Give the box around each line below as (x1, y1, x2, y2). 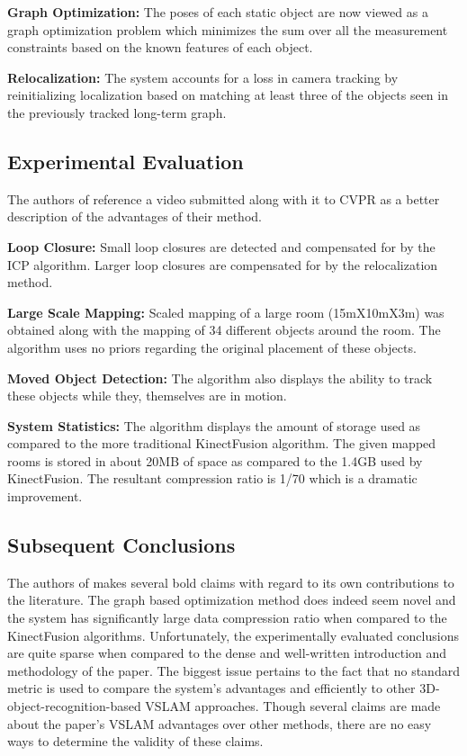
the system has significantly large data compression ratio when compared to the (7, 608, 447, 627)
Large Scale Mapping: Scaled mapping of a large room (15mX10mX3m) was (7, 302, 445, 321)
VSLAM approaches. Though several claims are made (145, 697, 441, 715)
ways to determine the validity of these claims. (7, 732, 264, 751)
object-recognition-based (7, 697, 141, 715)
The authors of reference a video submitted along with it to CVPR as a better (7, 189, 440, 208)
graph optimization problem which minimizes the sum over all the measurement (7, 20, 448, 39)
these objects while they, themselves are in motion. (7, 386, 287, 405)
